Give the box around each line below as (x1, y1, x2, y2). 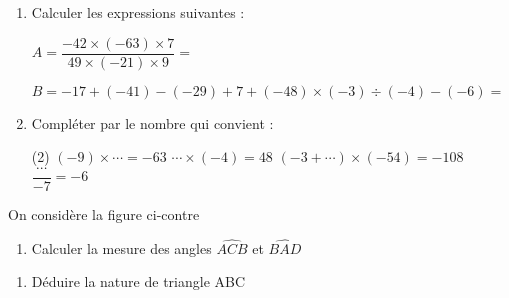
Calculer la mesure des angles (31, 237, 212, 258)
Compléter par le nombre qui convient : (31, 112, 274, 133)
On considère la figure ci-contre (8, 203, 200, 224)
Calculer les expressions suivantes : (31, 2, 245, 22)
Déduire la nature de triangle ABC (31, 271, 246, 292)
